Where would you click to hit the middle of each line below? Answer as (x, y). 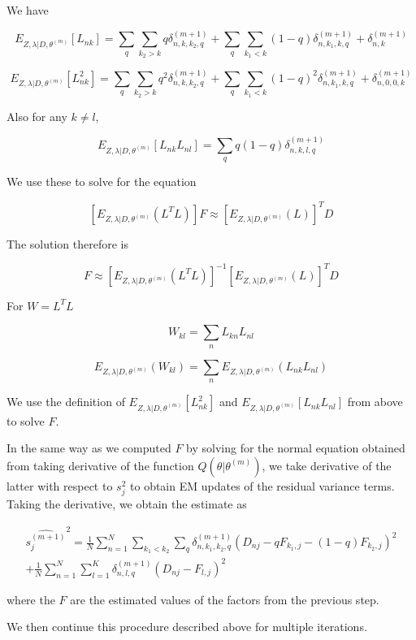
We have (28, 10)
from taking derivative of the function (100, 465)
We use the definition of (66, 402)
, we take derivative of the (327, 465)
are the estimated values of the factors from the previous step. (225, 599)
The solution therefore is (67, 243)
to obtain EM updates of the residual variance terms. (262, 485)
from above (375, 402)
